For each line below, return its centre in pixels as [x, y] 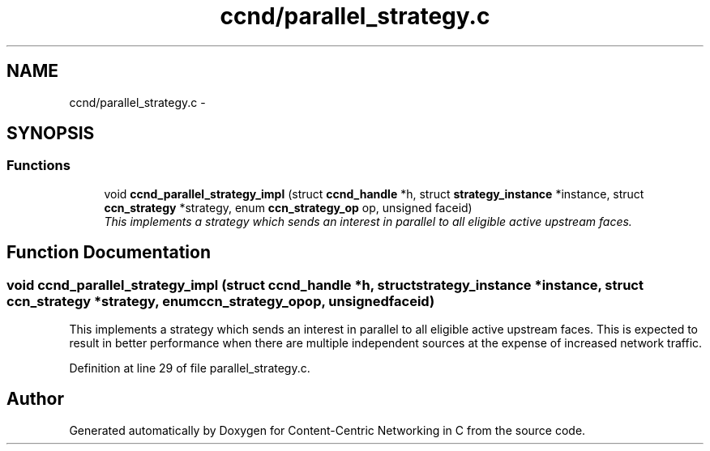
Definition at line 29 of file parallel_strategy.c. [190, 368]
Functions [38, 166]
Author [35, 399]
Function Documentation [109, 253]
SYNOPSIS [51, 134]
